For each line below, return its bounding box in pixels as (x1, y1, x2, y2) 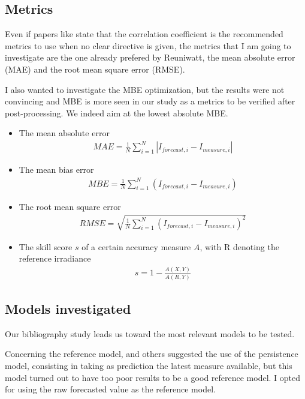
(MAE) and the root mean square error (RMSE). (5, 62, 185, 75)
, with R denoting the (200, 240, 279, 253)
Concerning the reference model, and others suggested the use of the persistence (5, 347, 298, 360)
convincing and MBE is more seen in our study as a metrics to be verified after (5, 95, 295, 107)
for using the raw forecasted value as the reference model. (5, 383, 216, 395)
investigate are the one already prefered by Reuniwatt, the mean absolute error (5, 51, 295, 64)
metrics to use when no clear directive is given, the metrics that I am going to (5, 39, 291, 52)
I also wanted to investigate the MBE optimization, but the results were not (5, 83, 285, 95)
